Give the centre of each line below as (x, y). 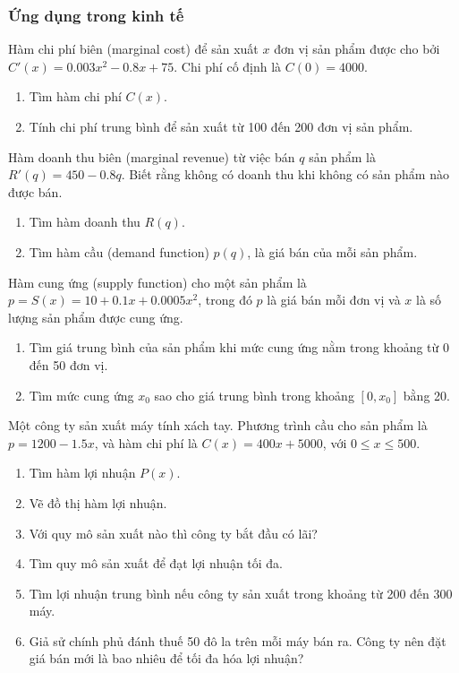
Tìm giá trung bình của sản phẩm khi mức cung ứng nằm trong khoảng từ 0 (239, 347)
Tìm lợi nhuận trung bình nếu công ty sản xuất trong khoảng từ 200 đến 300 (241, 593)
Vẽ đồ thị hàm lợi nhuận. (98, 502)
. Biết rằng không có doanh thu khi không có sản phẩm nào (285, 174)
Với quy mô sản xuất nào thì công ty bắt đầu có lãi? (173, 533)
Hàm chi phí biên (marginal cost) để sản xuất (133, 49)
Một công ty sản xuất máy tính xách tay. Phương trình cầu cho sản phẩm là (218, 425)
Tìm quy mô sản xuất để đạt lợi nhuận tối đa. (156, 563)
